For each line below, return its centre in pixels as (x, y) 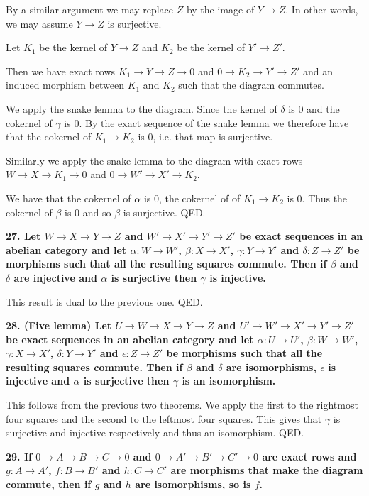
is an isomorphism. (229, 381)
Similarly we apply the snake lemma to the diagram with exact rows (154, 160)
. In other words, (322, 9)
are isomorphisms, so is (193, 484)
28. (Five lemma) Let (59, 325)
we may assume (39, 23)
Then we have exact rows (61, 71)
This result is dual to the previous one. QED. (104, 301)
